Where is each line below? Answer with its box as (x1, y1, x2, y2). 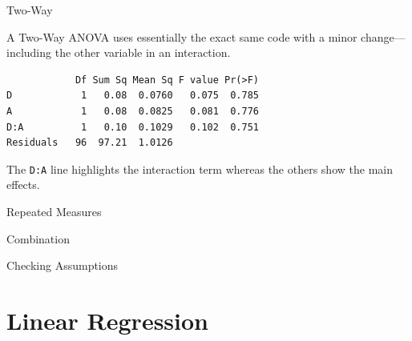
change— (361, 28, 406, 45)
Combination (6, 230, 70, 247)
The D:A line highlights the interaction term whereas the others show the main (6, 160, 393, 177)
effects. (6, 176, 40, 193)
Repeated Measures (6, 203, 102, 219)
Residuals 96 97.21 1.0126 (6, 137, 173, 149)
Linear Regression (6, 303, 209, 336)
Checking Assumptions (6, 257, 119, 274)
